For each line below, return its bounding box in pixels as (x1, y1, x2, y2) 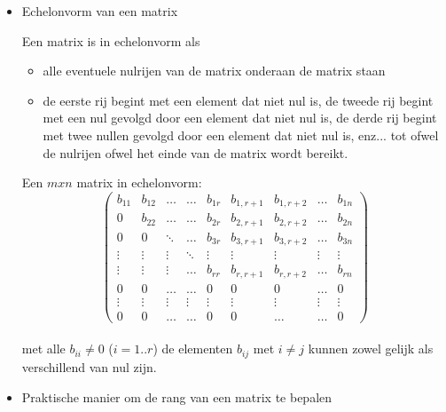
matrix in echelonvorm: (76, 173, 202, 192)
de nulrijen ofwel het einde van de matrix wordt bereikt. (43, 143, 348, 162)
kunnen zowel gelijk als (308, 339, 434, 358)
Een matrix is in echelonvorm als (21, 31, 200, 50)
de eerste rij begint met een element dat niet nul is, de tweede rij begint (43, 91, 434, 109)
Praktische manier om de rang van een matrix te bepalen (21, 387, 333, 406)
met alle (21, 339, 66, 358)
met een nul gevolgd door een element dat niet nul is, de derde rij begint (43, 108, 437, 127)
